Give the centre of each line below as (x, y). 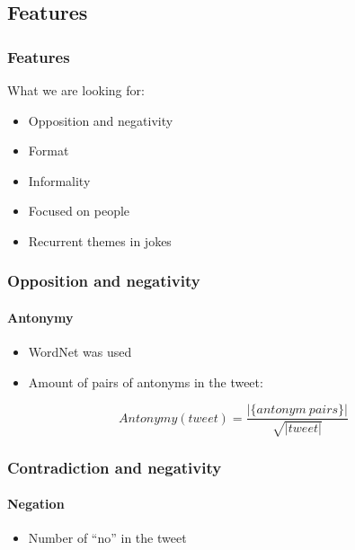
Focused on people (79, 211)
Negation (36, 504)
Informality (59, 180)
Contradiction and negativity (115, 467)
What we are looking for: (76, 90)
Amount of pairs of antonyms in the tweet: (146, 381)
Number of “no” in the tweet (107, 538)
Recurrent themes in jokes (100, 240)
